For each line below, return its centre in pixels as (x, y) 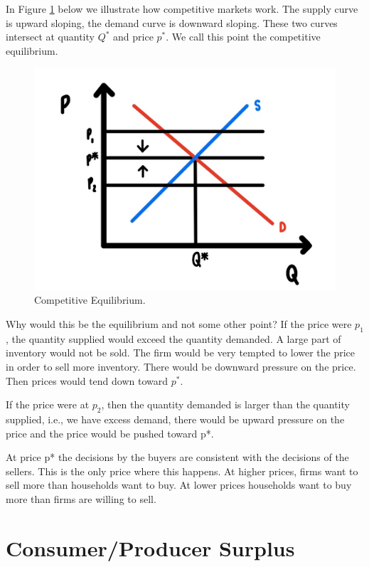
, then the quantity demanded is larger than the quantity (225, 404)
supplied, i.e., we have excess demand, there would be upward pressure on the (175, 419)
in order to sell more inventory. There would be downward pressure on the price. (181, 367)
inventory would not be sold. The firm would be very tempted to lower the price (181, 353)
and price (133, 37)
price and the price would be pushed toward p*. (110, 433)
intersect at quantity (50, 37)
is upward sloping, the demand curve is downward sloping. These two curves (172, 22)
